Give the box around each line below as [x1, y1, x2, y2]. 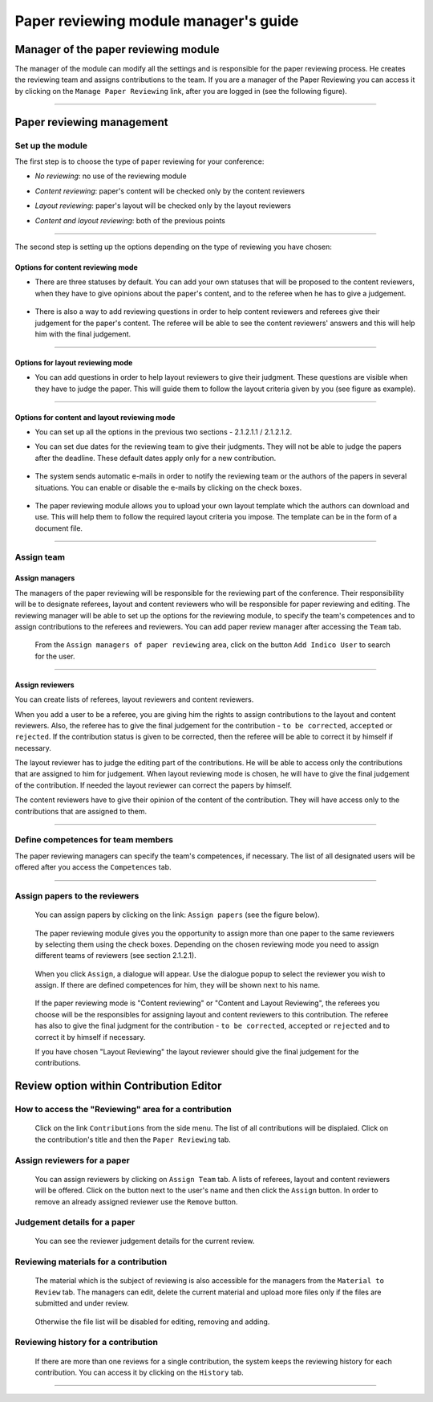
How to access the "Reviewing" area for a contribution [14, 1104, 232, 1115]
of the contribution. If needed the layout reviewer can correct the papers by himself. [14, 780, 293, 790]
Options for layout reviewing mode [14, 357, 133, 367]
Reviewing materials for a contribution [14, 1257, 168, 1268]
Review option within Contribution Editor [14, 1079, 222, 1093]
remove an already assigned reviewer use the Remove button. [34, 1196, 238, 1206]
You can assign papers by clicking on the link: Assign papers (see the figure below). [34, 910, 320, 919]
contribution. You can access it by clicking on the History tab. [34, 1367, 244, 1377]
